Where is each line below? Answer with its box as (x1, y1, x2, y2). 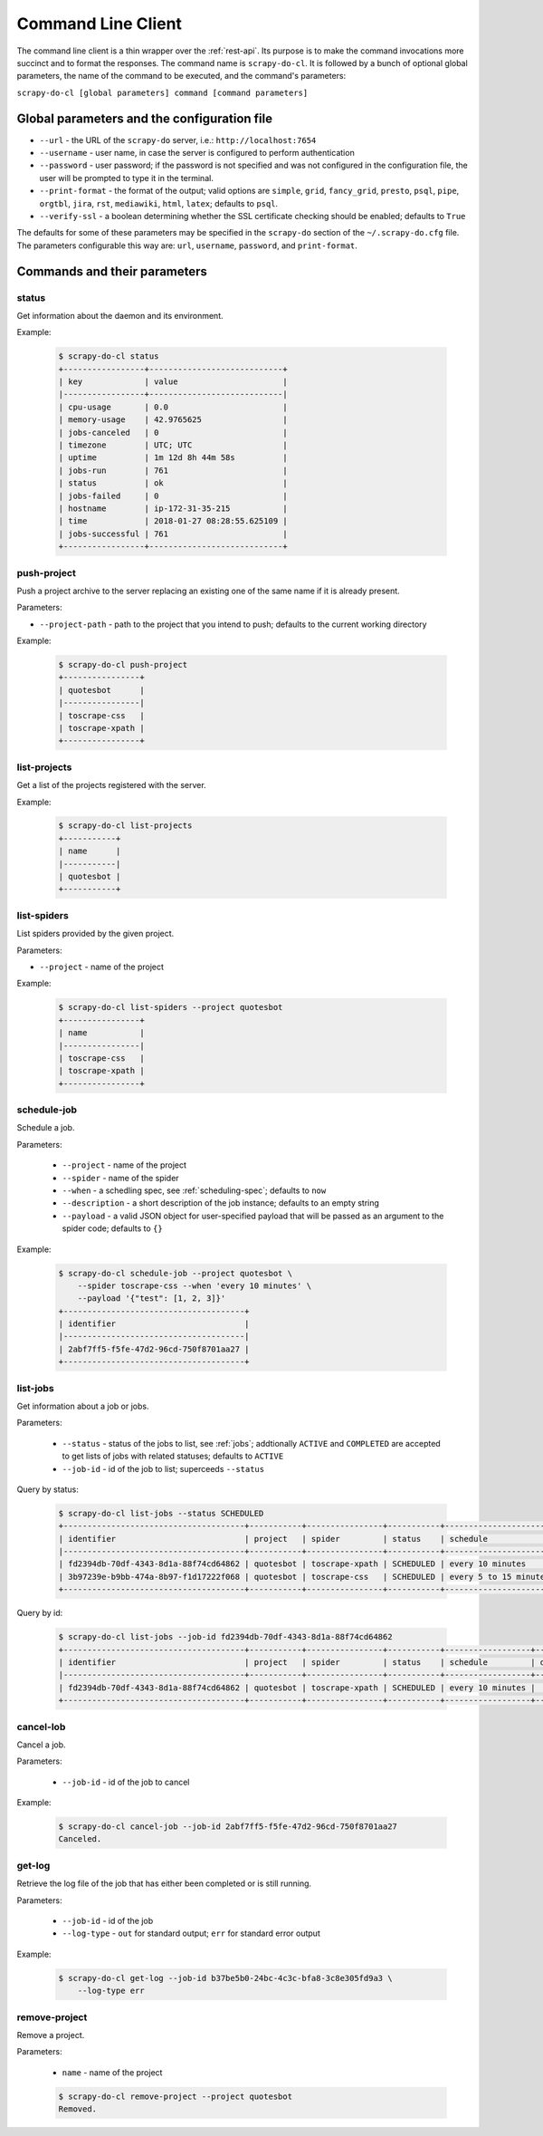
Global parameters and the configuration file (16, 111, 273, 126)
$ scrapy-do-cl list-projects (58, 821, 193, 831)
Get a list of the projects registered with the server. (16, 780, 207, 791)
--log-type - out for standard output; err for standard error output (62, 1928, 320, 1939)
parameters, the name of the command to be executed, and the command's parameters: (16, 71, 347, 82)
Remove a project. (16, 2029, 85, 2040)
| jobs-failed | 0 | (58, 490, 289, 501)
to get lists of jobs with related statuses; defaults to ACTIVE (62, 1450, 284, 1462)
